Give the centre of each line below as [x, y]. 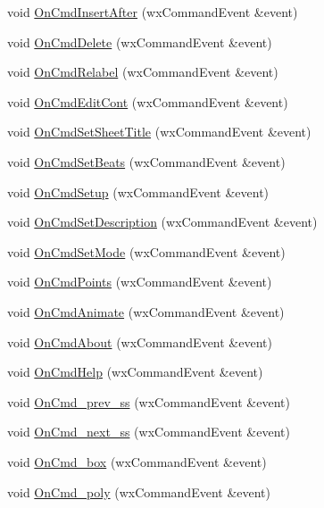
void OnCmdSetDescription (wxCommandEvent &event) [162, 222]
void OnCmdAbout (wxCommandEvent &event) [140, 341]
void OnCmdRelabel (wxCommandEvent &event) [143, 72]
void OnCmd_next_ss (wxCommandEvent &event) [149, 432]
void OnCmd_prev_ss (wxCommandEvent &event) [149, 401]
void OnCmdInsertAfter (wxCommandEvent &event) [153, 12]
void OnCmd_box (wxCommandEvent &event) [137, 461]
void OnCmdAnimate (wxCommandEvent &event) [146, 311]
